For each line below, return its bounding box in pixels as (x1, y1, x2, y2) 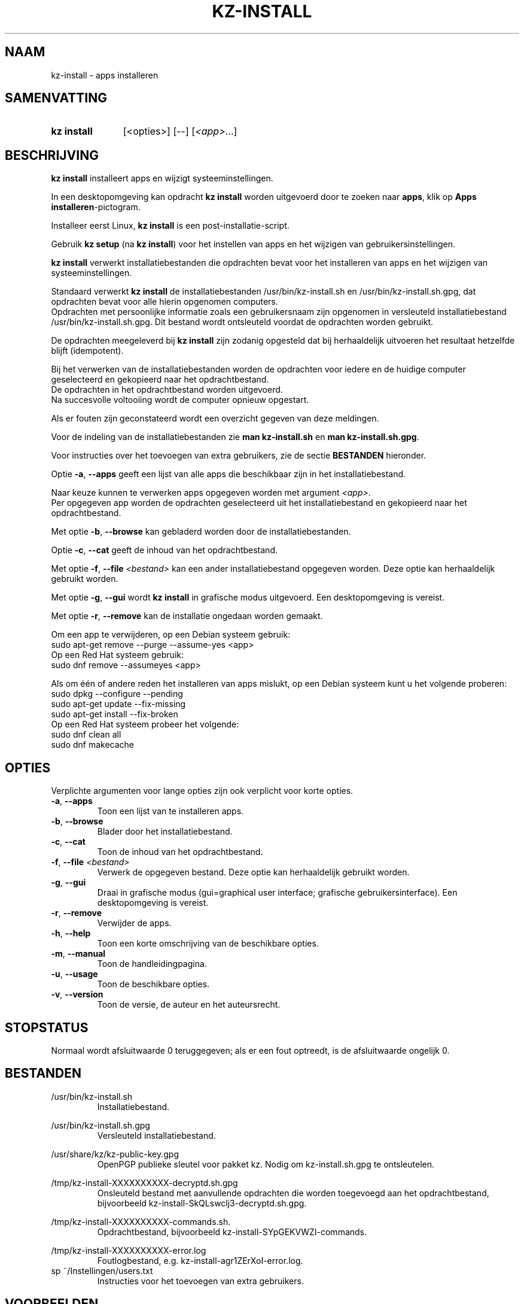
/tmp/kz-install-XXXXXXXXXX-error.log (51, 1245, 206, 1256)
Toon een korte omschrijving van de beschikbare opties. (97, 938, 319, 949)
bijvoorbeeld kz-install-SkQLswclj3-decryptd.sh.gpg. (97, 1197, 307, 1208)
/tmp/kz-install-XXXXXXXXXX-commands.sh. (51, 1216, 231, 1227)
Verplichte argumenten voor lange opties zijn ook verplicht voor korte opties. (51, 786, 354, 796)
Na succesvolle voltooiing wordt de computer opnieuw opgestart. (51, 395, 309, 405)
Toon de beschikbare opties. (97, 979, 210, 990)
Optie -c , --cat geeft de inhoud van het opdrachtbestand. (51, 545, 278, 556)
